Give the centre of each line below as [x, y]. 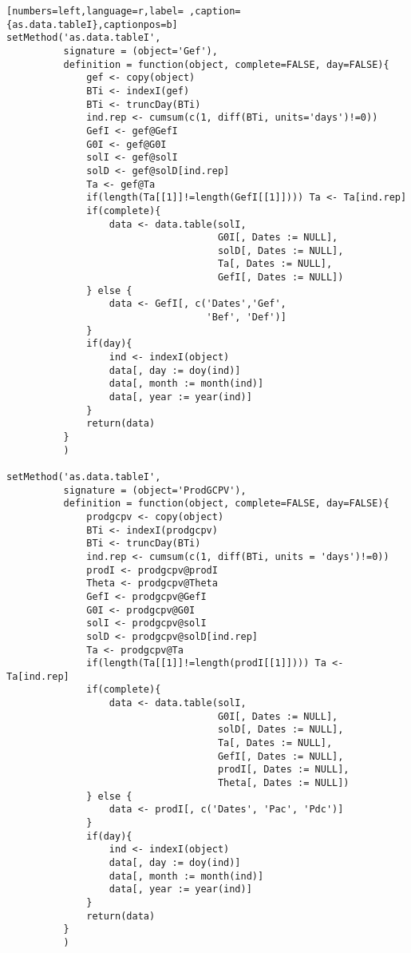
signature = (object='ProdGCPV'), [155, 490]
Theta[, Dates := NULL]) [283, 783]
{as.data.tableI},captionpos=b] [92, 24]
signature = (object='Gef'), [140, 51]
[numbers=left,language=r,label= [95, 11]
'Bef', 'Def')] [246, 318]
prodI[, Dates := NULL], [283, 770]
